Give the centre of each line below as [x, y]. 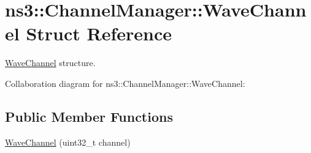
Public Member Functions [89, 116]
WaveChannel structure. [50, 63]
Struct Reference [99, 33]
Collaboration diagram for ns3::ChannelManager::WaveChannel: [125, 83]
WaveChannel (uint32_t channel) [68, 142]
